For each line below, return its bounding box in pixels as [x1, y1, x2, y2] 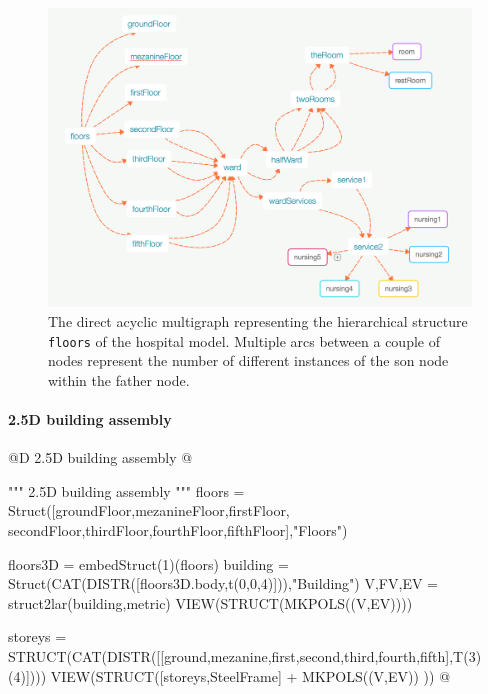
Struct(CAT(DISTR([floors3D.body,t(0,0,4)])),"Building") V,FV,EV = [8, 573, 438, 594]
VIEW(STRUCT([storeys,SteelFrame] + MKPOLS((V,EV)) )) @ [50, 665, 451, 686]
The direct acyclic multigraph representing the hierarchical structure [48, 310, 468, 331]
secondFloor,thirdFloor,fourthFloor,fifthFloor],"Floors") [8, 519, 348, 540]
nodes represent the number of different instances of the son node [48, 350, 449, 371]
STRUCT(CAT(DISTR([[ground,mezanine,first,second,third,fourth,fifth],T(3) [8, 645, 482, 666]
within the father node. [48, 369, 190, 390]
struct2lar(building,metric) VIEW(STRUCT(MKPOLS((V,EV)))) [8, 592, 413, 613]
